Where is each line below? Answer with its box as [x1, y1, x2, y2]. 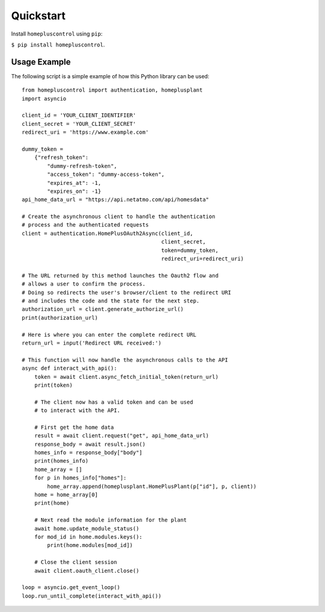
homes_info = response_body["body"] [34, 449, 143, 456]
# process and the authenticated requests [22, 222, 149, 228]
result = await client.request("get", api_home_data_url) [34, 432, 209, 439]
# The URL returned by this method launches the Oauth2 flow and [22, 272, 219, 279]
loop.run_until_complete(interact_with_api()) [22, 592, 162, 599]
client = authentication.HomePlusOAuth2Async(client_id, [22, 230, 194, 237]
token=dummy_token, [161, 247, 219, 254]
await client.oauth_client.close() [34, 567, 140, 574]
